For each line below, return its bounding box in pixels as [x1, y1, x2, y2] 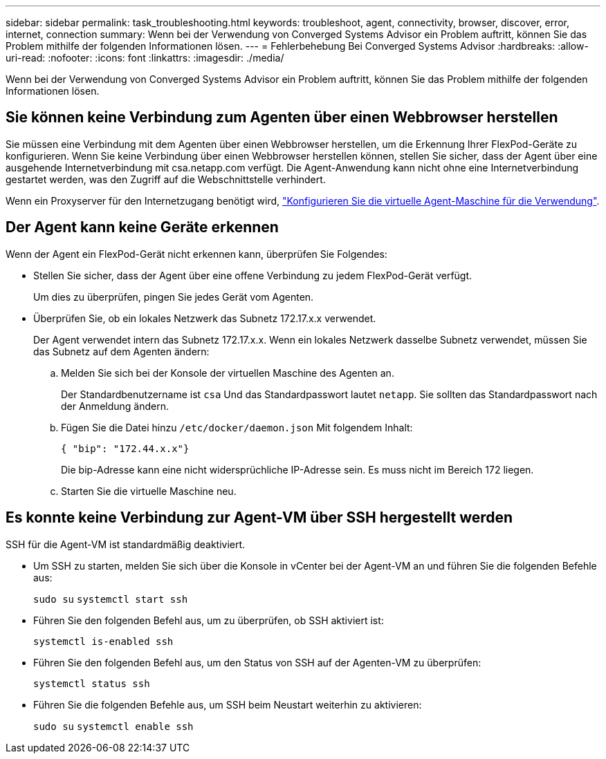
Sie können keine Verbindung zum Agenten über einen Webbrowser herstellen [6, 109, 558, 126]
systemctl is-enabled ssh [33, 635, 174, 647]
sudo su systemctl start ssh [33, 593, 188, 605]
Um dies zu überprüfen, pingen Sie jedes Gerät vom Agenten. [33, 290, 314, 303]
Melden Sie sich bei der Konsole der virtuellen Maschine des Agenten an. [61, 366, 394, 379]
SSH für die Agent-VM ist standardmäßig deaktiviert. [6, 538, 246, 550]
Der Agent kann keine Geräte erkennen [6, 218, 279, 236]
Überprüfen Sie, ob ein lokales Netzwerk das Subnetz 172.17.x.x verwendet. [33, 312, 376, 324]
